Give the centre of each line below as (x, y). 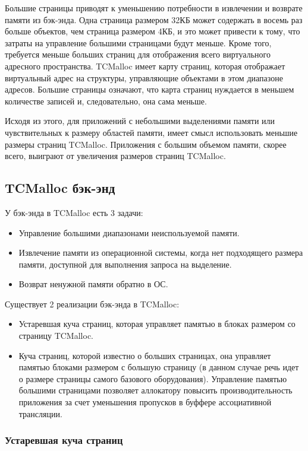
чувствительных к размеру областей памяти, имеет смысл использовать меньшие (151, 132)
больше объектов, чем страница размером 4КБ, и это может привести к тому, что (153, 31)
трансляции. (40, 413)
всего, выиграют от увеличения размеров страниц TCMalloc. (115, 156)
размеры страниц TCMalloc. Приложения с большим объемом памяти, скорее (146, 144)
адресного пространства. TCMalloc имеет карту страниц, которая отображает (145, 66)
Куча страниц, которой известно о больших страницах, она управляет (145, 355)
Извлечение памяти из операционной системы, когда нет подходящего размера (161, 253)
